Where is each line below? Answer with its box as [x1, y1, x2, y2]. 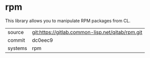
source [7, 29, 24, 35]
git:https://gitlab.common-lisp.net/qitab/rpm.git [32, 29, 143, 35]
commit [7, 36, 25, 43]
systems [7, 45, 27, 52]
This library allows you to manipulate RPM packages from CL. [5, 18, 131, 24]
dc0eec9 [32, 36, 53, 43]
